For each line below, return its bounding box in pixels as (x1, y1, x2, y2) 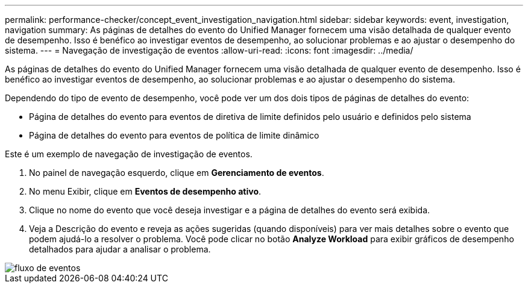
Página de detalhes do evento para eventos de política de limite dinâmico (29, 130, 319, 140)
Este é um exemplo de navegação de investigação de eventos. (5, 149, 253, 159)
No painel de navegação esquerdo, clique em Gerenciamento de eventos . (29, 167, 324, 178)
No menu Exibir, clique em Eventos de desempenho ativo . (29, 186, 262, 196)
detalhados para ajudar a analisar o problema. (29, 244, 211, 254)
